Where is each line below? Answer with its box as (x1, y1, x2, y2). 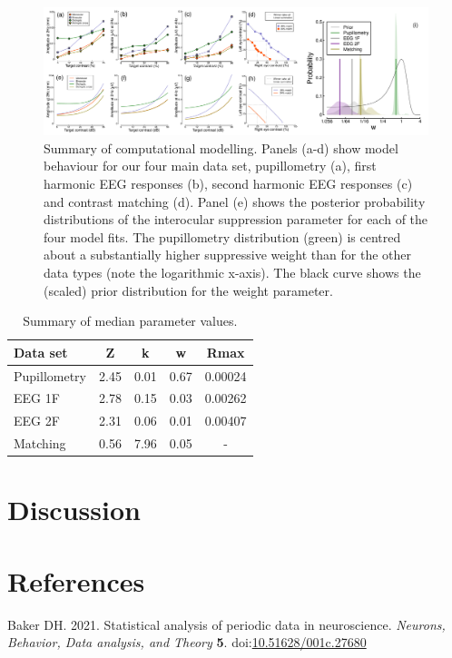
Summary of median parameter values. (23, 311, 238, 330)
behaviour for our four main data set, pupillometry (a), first (44, 156, 377, 175)
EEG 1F (14, 388, 60, 408)
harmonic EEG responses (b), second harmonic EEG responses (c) (44, 173, 413, 192)
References (7, 562, 145, 599)
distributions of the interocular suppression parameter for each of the (44, 210, 428, 229)
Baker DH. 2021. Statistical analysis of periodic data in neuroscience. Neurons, (7, 614, 446, 633)
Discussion (7, 491, 141, 528)
